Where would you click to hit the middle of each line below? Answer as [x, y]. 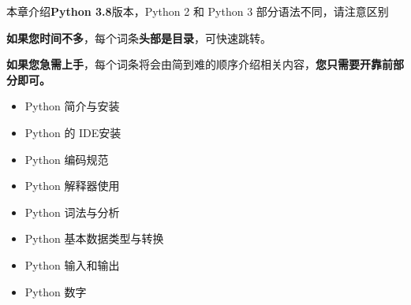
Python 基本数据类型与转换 [94, 238]
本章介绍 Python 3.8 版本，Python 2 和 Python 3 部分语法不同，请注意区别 [198, 11]
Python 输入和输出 [72, 264]
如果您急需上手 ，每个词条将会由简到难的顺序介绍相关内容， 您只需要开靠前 [200, 64]
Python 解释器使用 [72, 186]
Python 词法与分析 [72, 212]
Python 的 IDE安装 [73, 132]
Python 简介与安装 [72, 106]
